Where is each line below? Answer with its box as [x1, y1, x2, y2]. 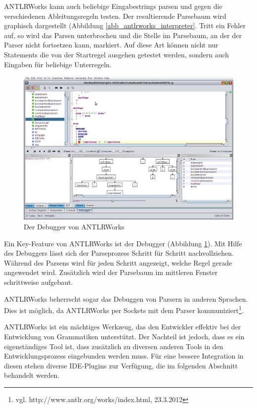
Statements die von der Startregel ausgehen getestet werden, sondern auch [4, 49, 229, 59]
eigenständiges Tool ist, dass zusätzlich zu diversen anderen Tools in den [4, 341, 223, 351]
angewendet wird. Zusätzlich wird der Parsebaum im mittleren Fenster [4, 267, 218, 277]
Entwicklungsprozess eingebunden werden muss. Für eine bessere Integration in [4, 351, 244, 361]
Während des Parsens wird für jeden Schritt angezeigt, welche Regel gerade [4, 257, 232, 268]
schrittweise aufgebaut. [4, 276, 73, 287]
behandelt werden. [4, 370, 60, 380]
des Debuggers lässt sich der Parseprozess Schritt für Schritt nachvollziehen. [4, 248, 234, 258]
